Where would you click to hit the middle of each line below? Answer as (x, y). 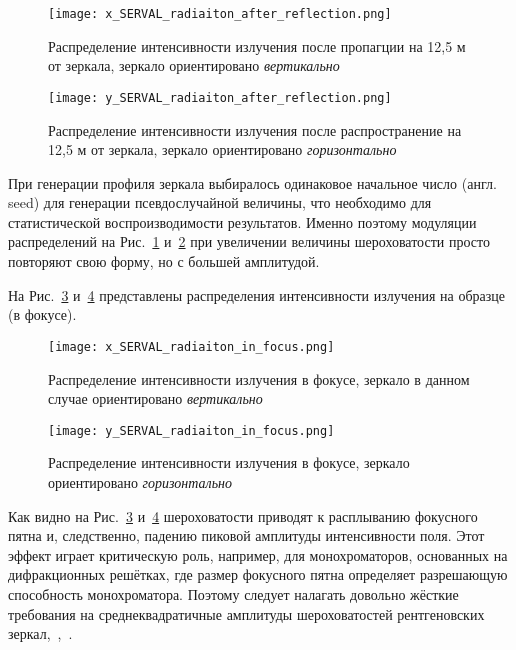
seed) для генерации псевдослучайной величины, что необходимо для (220, 202)
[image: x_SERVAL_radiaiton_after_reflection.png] (220, 14)
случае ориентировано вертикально (155, 398)
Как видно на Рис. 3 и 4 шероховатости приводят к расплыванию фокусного (243, 515)
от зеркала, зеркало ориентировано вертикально (194, 65)
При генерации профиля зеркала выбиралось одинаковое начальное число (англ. (252, 182)
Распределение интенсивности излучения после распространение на (255, 129)
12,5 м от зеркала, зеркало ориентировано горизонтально (222, 149)
